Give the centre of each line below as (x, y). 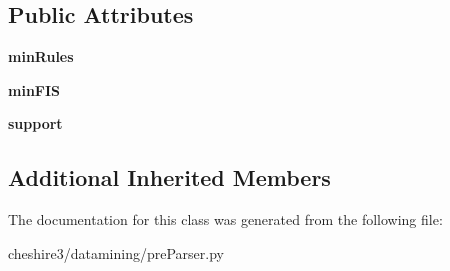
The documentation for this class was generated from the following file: (225, 219)
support (35, 123)
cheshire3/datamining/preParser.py (116, 252)
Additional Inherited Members (169, 177)
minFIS (34, 89)
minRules (41, 56)
